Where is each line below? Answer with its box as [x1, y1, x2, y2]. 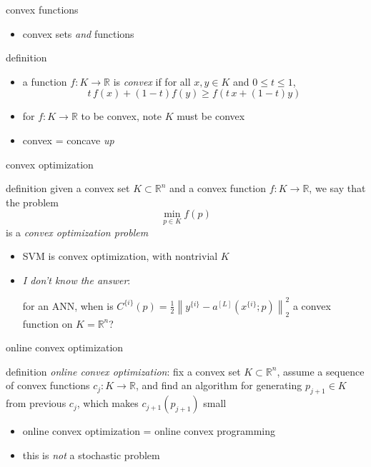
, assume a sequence [277, 363, 365, 378]
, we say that [309, 181, 366, 196]
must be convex [177, 109, 245, 124]
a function [22, 74, 67, 89]
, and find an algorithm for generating [135, 378, 302, 393]
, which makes [76, 396, 139, 411]
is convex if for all [113, 74, 191, 89]
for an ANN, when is [22, 298, 114, 313]
